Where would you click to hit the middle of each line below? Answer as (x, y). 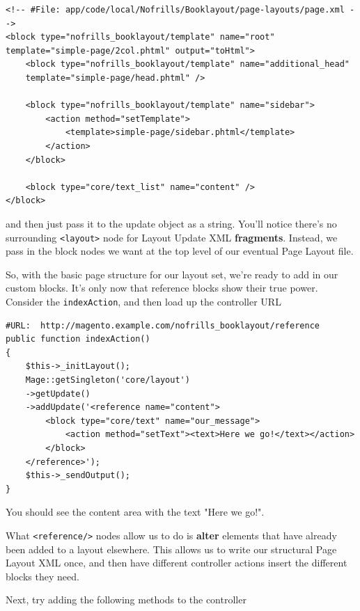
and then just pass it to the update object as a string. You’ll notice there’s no (171, 223)
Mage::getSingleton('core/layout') (108, 380)
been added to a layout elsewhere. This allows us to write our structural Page (171, 549)
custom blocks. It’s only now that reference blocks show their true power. (162, 288)
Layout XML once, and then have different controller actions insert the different (177, 563)
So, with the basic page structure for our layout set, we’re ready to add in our (172, 274)
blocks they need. (42, 576)
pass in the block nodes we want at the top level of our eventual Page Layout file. (180, 251)
